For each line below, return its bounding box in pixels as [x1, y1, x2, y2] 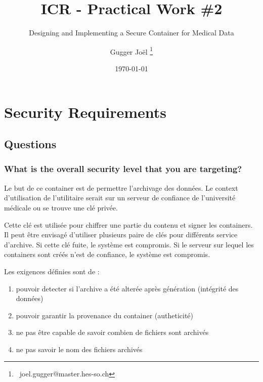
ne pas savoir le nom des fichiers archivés [16, 344, 143, 354]
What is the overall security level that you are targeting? [4, 162, 242, 175]
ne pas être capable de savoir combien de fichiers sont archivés [16, 327, 209, 337]
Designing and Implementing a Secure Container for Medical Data [29, 27, 234, 38]
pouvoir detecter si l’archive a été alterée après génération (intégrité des [16, 283, 239, 293]
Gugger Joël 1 [110, 45, 153, 57]
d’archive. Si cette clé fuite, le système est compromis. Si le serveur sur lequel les [4, 239, 254, 249]
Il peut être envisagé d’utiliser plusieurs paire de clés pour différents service [4, 229, 238, 240]
